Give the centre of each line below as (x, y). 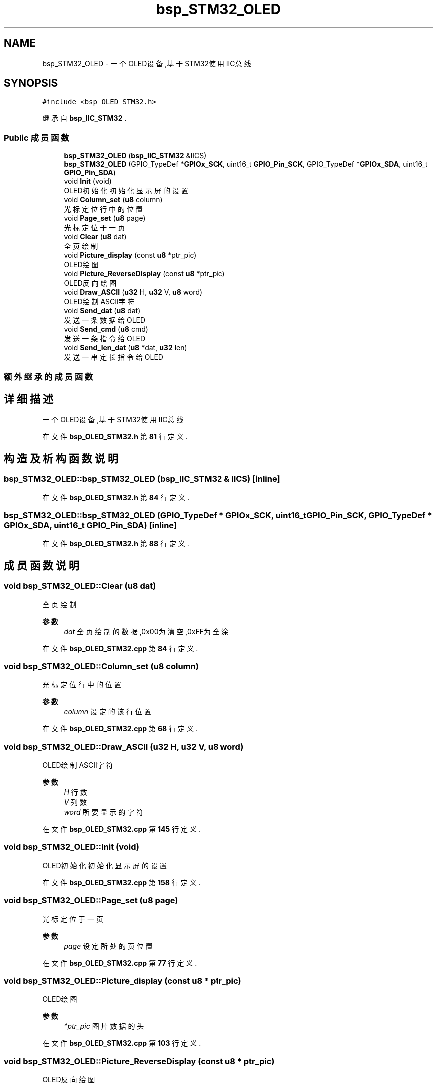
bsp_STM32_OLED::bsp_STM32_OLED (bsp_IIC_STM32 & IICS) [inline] (142, 479)
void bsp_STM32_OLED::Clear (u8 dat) (80, 586)
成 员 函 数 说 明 (42, 565)
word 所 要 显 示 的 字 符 (104, 812)
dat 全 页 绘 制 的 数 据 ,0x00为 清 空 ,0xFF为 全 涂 (146, 631)
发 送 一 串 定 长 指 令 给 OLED (113, 357)
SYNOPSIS (31, 83)
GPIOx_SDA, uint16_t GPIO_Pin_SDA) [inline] (91, 525)
